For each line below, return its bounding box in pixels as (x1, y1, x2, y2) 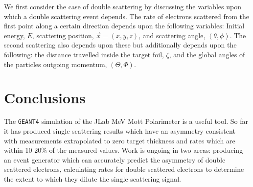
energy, (4, 30, 25, 40)
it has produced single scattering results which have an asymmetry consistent (4, 125, 235, 136)
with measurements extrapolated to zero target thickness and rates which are (4, 135, 235, 145)
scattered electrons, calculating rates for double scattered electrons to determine (4, 164, 244, 174)
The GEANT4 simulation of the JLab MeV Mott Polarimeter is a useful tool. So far (4, 116, 248, 126)
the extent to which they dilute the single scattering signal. (4, 173, 181, 184)
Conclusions (4, 88, 86, 108)
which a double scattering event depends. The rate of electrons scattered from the (4, 11, 249, 21)
